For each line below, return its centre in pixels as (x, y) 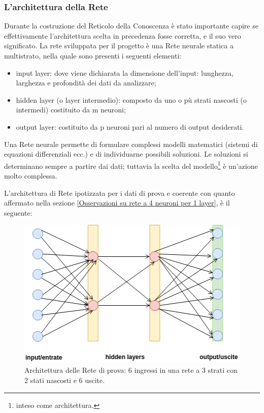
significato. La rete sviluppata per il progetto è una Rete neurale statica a (119, 46)
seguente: (18, 212)
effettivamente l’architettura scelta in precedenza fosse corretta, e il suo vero (123, 35)
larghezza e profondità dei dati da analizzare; (86, 83)
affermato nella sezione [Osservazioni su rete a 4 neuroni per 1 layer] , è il (117, 203)
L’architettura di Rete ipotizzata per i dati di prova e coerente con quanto (120, 193)
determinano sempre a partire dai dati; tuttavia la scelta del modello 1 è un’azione (131, 165)
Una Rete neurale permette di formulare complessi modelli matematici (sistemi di (131, 144)
